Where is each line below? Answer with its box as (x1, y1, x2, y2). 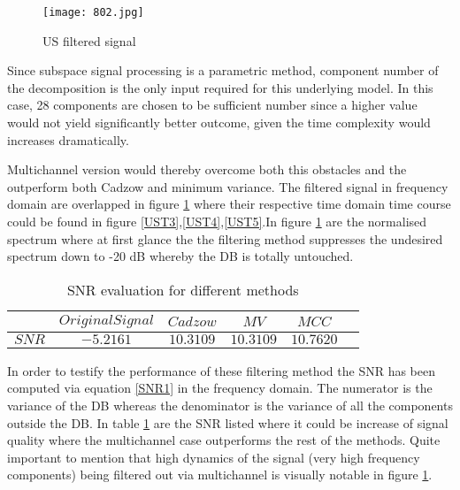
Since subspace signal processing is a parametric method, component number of (7, 61, 439, 80)
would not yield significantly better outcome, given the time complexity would (7, 113, 431, 132)
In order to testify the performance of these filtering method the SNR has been (7, 361, 436, 379)
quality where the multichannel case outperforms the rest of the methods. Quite (7, 431, 441, 449)
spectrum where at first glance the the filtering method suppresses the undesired (7, 229, 443, 248)
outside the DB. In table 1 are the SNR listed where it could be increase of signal (7, 413, 448, 432)
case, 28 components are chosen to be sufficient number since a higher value (7, 96, 418, 114)
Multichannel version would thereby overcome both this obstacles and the (7, 160, 407, 179)
